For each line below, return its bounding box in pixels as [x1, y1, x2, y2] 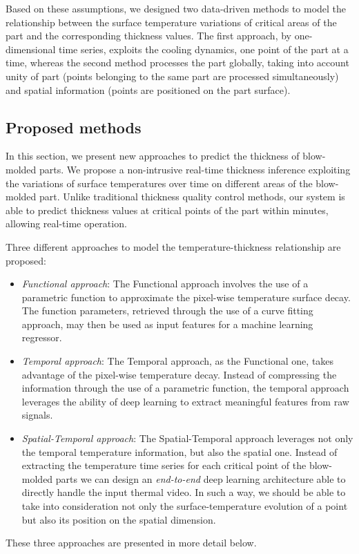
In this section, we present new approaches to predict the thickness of [6, 149, 300, 163]
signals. [21, 408, 53, 422]
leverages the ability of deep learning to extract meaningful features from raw [21, 394, 349, 408]
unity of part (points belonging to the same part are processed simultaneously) [6, 68, 339, 83]
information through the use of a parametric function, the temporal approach [21, 381, 349, 395]
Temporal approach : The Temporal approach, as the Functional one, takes [21, 354, 334, 368]
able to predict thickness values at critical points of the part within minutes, [6, 202, 329, 217]
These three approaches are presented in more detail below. [6, 535, 257, 550]
